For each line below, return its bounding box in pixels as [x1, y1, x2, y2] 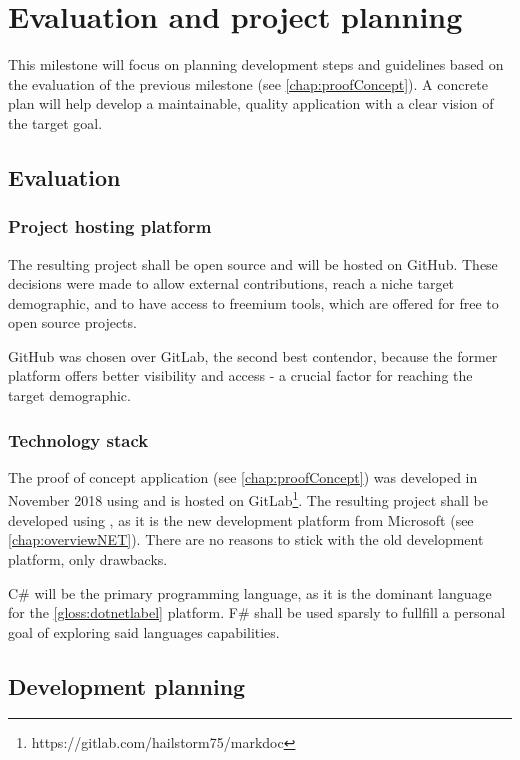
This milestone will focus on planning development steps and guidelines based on [8, 54, 504, 75]
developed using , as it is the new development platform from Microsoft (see [8, 509, 474, 530]
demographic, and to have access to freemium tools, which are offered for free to [8, 292, 499, 313]
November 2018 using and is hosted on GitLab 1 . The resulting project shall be [8, 487, 488, 511]
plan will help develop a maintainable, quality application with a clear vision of [8, 93, 494, 114]
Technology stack [8, 427, 149, 452]
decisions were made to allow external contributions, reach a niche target [8, 273, 455, 294]
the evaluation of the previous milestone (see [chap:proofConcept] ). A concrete [8, 73, 488, 94]
